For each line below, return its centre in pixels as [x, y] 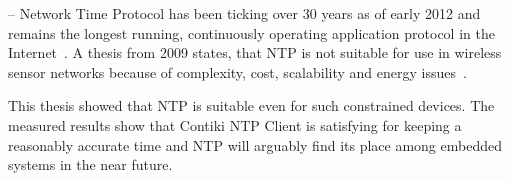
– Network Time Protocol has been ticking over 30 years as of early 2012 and [244, 13]
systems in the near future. [90, 164]
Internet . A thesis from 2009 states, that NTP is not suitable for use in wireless [255, 52]
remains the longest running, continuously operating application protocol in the [251, 32]
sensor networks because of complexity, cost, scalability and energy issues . [237, 71]
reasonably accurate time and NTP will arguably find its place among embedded [255, 144]
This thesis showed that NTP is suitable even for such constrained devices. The [251, 105]
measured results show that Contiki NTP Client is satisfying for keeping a [235, 124]
